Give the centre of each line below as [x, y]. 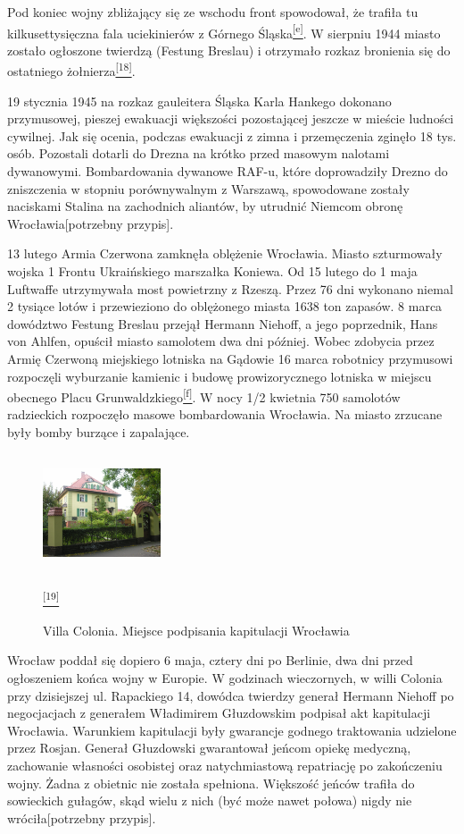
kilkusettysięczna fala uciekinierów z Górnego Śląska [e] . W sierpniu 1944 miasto [224, 31]
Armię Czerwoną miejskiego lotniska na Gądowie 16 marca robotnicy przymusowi [230, 358]
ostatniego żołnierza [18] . [71, 70]
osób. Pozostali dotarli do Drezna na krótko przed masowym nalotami [199, 153]
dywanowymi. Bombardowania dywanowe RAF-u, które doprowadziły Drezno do [228, 171]
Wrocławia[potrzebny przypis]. [91, 223]
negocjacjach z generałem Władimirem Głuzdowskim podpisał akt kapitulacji [219, 713]
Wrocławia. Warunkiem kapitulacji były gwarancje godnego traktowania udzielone [232, 730]
